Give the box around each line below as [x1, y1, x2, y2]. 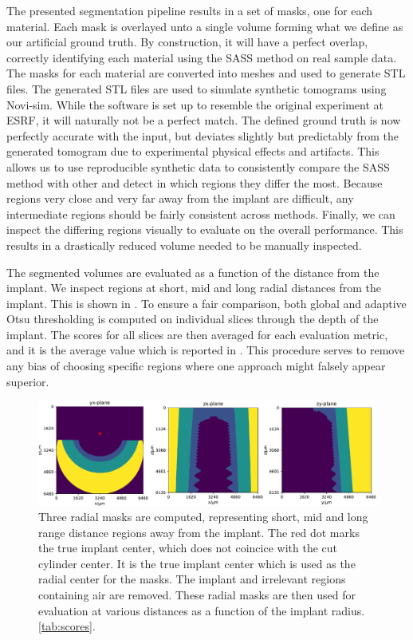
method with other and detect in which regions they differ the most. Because [6, 174, 383, 191]
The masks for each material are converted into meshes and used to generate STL [6, 65, 406, 81]
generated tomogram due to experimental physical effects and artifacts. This [6, 143, 380, 160]
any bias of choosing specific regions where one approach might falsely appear [6, 358, 386, 374]
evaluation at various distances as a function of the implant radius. [38, 602, 365, 618]
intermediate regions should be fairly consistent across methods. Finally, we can [6, 205, 395, 222]
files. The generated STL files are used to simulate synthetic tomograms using [6, 80, 387, 97]
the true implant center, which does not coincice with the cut [38, 539, 338, 556]
